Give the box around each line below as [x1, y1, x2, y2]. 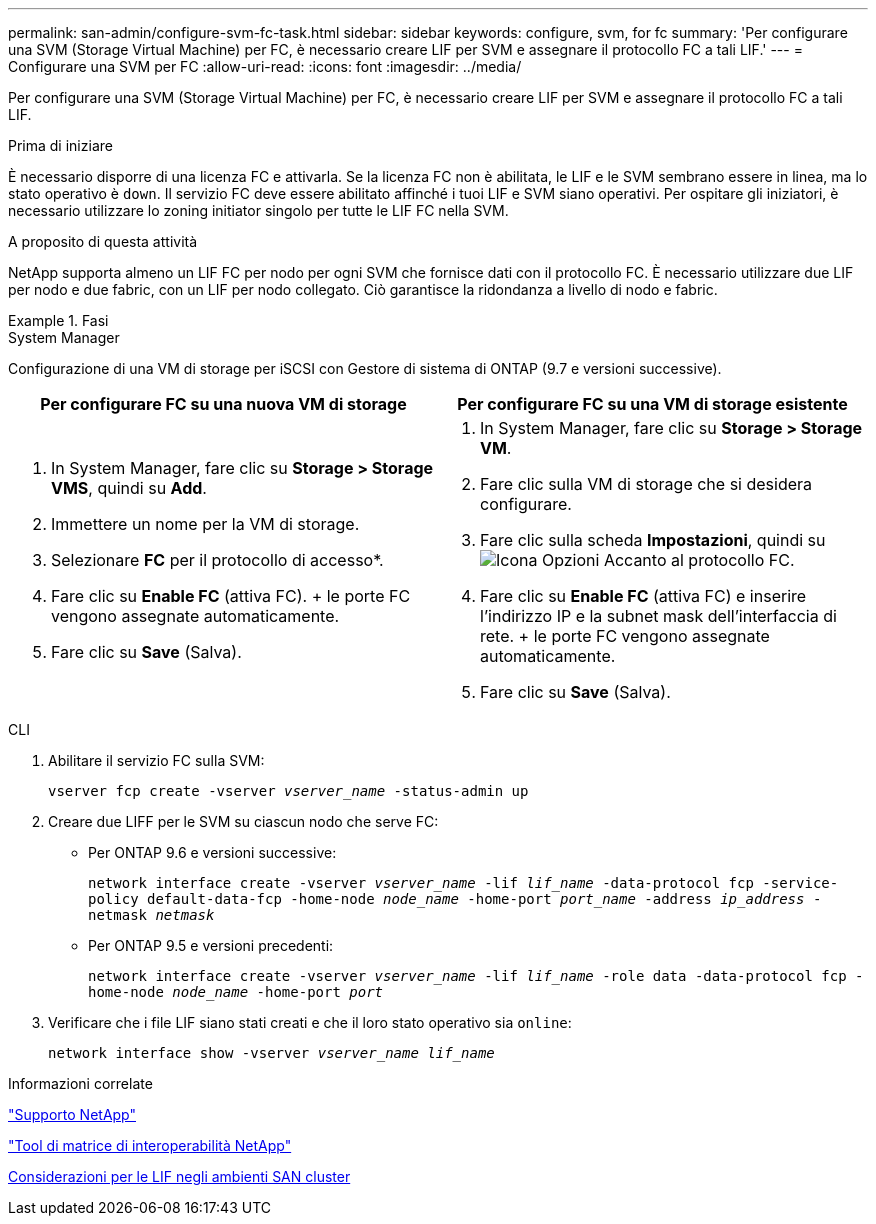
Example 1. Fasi [8, 312, 109, 329]
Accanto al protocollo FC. [603, 550, 795, 570]
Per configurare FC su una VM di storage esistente [457, 394, 848, 414]
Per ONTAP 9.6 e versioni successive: [88, 844, 337, 861]
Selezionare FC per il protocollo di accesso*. [51, 550, 384, 570]
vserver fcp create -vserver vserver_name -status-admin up [48, 783, 529, 799]
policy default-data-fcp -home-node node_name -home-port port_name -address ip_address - [88, 891, 822, 907]
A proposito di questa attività [8, 233, 198, 250]
